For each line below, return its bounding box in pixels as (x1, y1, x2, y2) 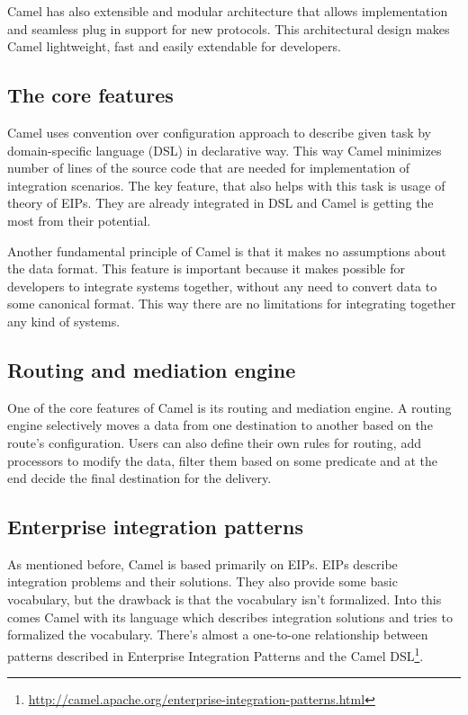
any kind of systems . (7, 311, 121, 330)
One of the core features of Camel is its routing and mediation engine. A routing (7, 398, 452, 416)
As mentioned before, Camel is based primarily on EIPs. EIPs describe (7, 554, 398, 573)
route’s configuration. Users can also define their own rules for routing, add (7, 433, 421, 451)
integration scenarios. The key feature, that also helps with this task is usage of (7, 175, 445, 194)
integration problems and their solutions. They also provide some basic (7, 572, 398, 591)
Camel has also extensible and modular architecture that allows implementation (7, 2, 448, 20)
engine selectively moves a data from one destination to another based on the (7, 416, 433, 434)
